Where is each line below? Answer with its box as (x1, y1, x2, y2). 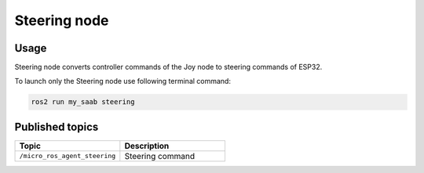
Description (124, 140, 170, 151)
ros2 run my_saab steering (31, 98, 135, 106)
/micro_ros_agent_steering (19, 152, 116, 160)
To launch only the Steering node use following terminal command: (14, 77, 232, 86)
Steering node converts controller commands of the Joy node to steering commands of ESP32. (14, 63, 323, 72)
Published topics (14, 120, 99, 133)
